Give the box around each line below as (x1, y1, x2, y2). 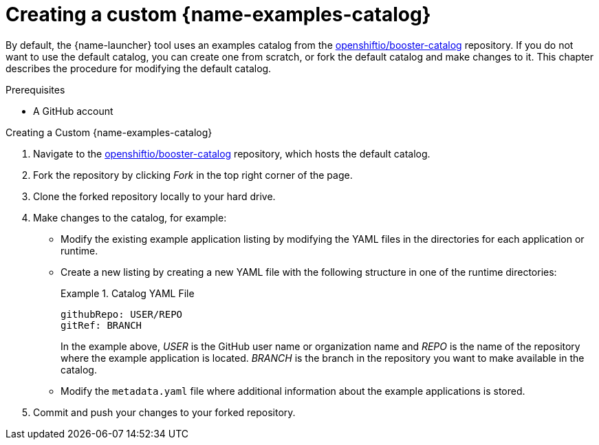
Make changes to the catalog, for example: (33, 211, 227, 224)
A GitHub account (33, 105, 113, 117)
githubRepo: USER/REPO (61, 308, 183, 320)
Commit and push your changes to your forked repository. (33, 406, 296, 418)
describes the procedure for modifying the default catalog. (6, 62, 272, 74)
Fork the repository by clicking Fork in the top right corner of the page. (33, 169, 353, 181)
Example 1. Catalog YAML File (61, 287, 195, 299)
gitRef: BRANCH (61, 319, 142, 331)
